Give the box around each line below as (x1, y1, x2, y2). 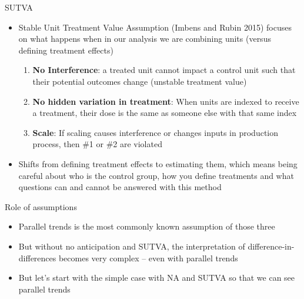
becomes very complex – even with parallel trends (58, 251, 238, 264)
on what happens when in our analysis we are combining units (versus (18, 32, 271, 45)
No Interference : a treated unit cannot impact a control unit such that (32, 64, 296, 76)
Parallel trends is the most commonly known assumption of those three (18, 220, 275, 232)
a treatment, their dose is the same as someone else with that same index (32, 107, 297, 119)
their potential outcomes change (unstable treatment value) (32, 75, 247, 87)
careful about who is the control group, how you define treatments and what (18, 169, 294, 181)
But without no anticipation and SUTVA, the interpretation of (18, 240, 245, 252)
